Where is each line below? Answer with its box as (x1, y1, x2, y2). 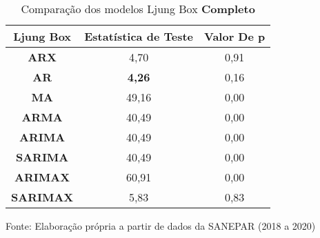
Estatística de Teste (84, 28, 194, 44)
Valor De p (204, 28, 266, 44)
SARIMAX (11, 189, 74, 205)
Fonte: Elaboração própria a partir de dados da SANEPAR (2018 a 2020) (6, 219, 316, 232)
